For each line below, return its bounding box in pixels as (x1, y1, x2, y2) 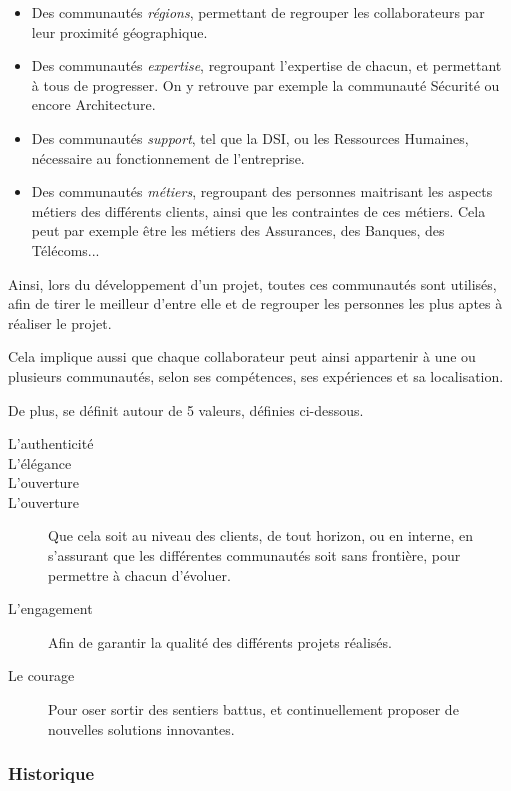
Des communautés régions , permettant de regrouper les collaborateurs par (31, 2, 485, 22)
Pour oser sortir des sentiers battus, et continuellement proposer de (48, 699, 459, 720)
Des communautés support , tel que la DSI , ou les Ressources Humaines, (31, 127, 469, 148)
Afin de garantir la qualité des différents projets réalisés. (48, 631, 392, 652)
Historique (8, 761, 95, 786)
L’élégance (8, 452, 72, 473)
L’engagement (8, 598, 93, 619)
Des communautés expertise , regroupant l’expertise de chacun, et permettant (31, 55, 502, 76)
